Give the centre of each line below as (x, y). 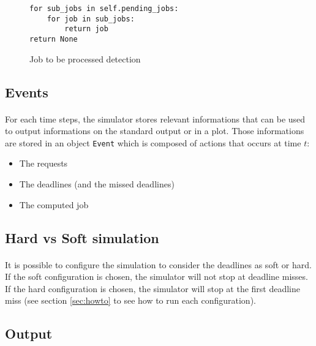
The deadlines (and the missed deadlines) (97, 184)
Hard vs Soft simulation (82, 237)
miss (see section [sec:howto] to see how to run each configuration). (130, 300)
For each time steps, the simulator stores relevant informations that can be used (155, 118)
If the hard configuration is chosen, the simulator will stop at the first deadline (153, 288)
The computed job (54, 204)
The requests (43, 163)
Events (27, 92)
